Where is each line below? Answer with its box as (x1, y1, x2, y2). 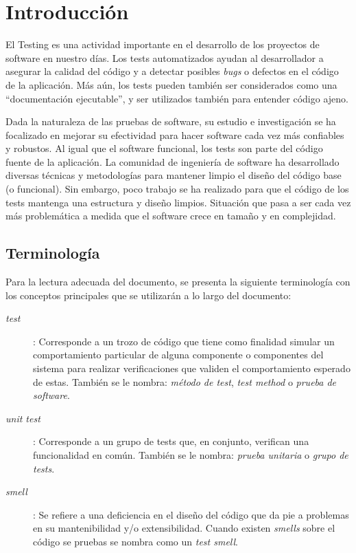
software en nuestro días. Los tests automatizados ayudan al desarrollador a (5, 50, 324, 65)
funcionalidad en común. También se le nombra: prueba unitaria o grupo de (33, 447, 348, 462)
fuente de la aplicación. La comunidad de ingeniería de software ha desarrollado (5, 154, 340, 169)
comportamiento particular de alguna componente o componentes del (33, 347, 324, 362)
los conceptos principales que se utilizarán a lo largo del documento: (5, 288, 292, 302)
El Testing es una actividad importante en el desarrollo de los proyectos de (5, 37, 320, 52)
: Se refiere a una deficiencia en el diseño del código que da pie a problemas (33, 507, 349, 521)
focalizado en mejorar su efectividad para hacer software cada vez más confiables (5, 127, 344, 142)
